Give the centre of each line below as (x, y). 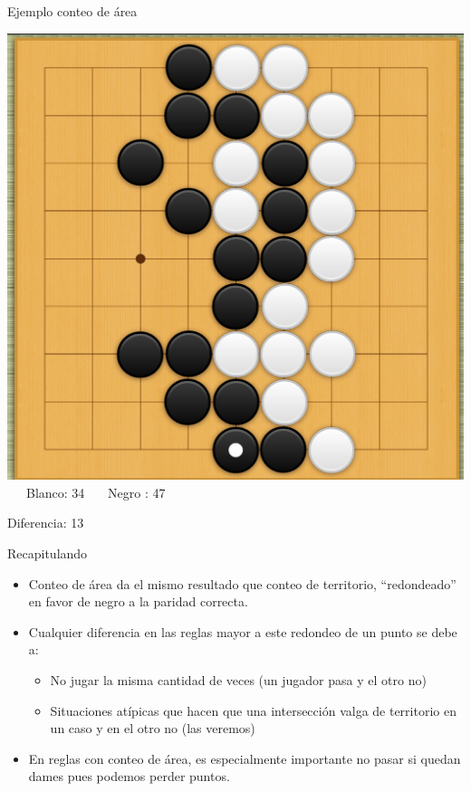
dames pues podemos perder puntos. (129, 776)
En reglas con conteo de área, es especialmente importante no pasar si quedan (245, 758)
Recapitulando (48, 553)
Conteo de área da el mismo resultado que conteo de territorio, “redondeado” (242, 583)
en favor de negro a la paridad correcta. (138, 601)
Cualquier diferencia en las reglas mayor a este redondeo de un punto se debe (243, 631)
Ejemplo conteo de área (72, 11)
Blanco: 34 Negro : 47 (96, 492)
